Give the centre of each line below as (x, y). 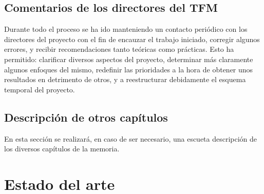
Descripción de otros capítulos (86, 117)
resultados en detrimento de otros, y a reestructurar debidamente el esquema (125, 79)
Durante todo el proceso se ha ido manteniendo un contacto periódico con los (126, 29)
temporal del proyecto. (40, 89)
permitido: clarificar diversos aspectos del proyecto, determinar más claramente (129, 59)
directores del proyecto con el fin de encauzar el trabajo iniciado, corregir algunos (132, 39)
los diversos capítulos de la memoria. (62, 149)
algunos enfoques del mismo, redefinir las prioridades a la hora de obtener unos (129, 69)
